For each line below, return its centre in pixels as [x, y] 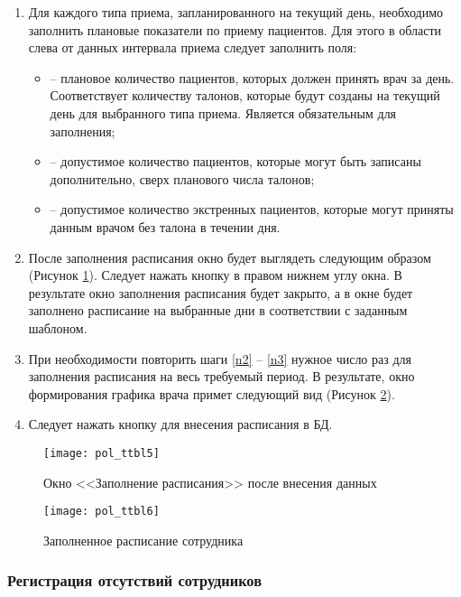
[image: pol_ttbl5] [101, 453]
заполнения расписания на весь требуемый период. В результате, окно [221, 376]
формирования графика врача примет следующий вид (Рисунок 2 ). [212, 393]
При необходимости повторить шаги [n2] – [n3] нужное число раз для [220, 358]
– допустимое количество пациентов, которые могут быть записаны [235, 161]
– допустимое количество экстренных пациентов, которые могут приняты [252, 209]
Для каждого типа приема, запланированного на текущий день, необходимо [236, 12]
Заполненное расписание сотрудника [143, 540]
